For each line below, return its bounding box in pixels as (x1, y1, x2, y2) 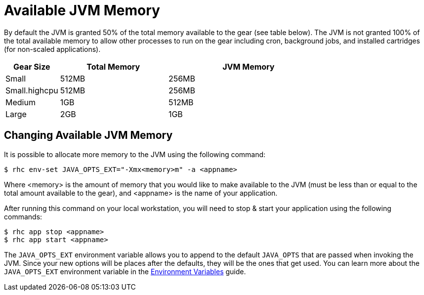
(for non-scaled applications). (4, 44, 101, 53)
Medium (5, 97, 36, 107)
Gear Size (13, 61, 50, 72)
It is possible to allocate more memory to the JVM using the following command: (4, 150, 266, 159)
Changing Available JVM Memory (4, 129, 173, 142)
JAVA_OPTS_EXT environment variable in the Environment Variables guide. (4, 267, 246, 276)
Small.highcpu (5, 85, 58, 95)
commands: (4, 212, 42, 221)
